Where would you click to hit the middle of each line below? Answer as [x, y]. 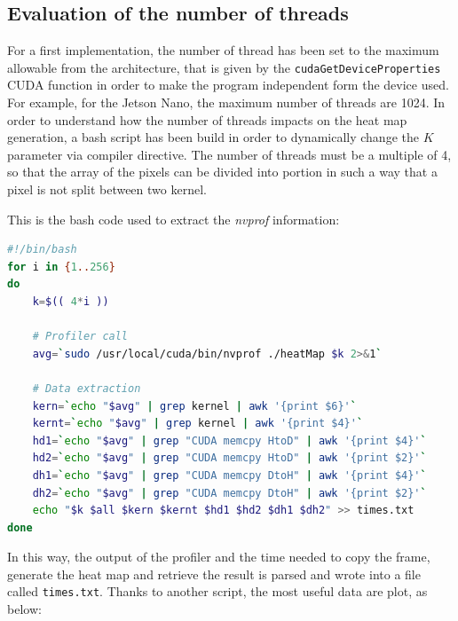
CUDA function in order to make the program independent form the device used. [228, 85]
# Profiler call [80, 337]
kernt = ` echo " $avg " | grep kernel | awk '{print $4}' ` [198, 424]
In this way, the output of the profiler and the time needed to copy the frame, [219, 557]
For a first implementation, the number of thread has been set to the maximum [223, 50]
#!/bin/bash [42, 250]
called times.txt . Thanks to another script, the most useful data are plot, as [217, 591]
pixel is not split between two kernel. [107, 189]
